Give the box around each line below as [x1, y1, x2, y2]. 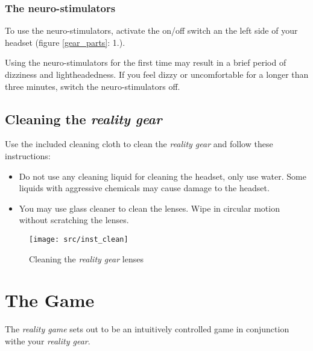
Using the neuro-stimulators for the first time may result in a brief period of [5, 56, 286, 69]
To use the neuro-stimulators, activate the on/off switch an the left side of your [5, 24, 298, 37]
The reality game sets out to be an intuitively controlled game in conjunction [5, 323, 289, 335]
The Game [5, 288, 95, 312]
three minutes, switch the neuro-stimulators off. [5, 80, 180, 92]
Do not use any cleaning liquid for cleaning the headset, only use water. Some [19, 169, 306, 182]
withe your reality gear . [5, 334, 90, 347]
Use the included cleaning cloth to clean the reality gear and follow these [5, 138, 273, 150]
